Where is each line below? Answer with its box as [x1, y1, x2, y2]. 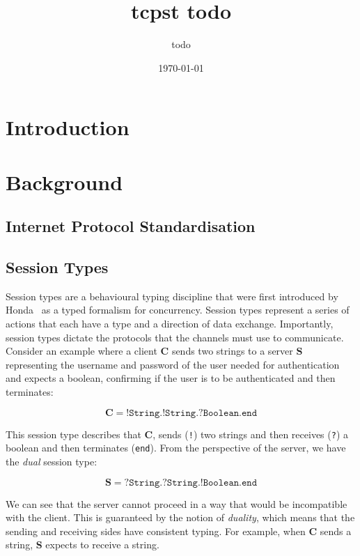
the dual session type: [6, 454, 97, 468]
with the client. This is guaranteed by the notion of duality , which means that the [6, 510, 355, 525]
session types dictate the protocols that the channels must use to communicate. [6, 330, 344, 344]
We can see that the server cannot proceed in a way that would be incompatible [6, 496, 347, 511]
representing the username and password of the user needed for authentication [6, 357, 340, 371]
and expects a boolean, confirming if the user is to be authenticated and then [6, 371, 336, 385]
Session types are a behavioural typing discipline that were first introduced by [6, 288, 338, 303]
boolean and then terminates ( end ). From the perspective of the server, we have [6, 440, 346, 455]
